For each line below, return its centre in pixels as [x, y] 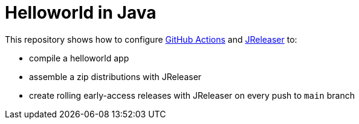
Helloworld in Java [81, 13]
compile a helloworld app [79, 58]
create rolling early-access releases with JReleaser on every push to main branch [192, 95]
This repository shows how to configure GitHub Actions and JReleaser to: [151, 39]
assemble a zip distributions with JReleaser [115, 76]
